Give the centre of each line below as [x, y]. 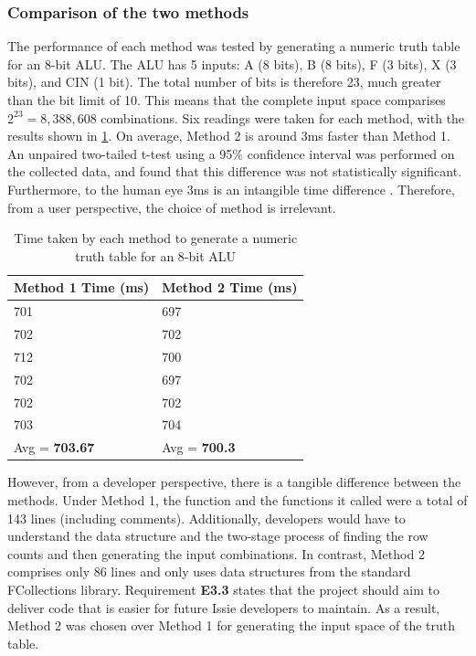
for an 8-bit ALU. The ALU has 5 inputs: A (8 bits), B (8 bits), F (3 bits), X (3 [232, 63]
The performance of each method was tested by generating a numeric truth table [234, 46]
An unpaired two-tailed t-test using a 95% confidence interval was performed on [231, 153]
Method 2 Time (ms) [230, 287]
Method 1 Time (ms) [82, 287]
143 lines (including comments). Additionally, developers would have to [206, 518]
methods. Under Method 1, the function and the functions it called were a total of [238, 499]
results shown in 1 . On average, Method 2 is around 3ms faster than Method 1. [229, 136]
